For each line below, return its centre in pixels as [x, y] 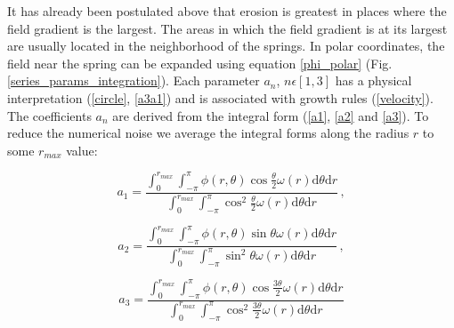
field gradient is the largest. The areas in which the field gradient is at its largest [227, 28]
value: [82, 150]
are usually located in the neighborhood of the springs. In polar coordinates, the [226, 46]
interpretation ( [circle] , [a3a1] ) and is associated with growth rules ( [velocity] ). [220, 97]
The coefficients [49, 115]
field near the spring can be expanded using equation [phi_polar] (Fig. [200, 63]
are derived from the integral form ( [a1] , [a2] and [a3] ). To [271, 115]
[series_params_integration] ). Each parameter [134, 80]
